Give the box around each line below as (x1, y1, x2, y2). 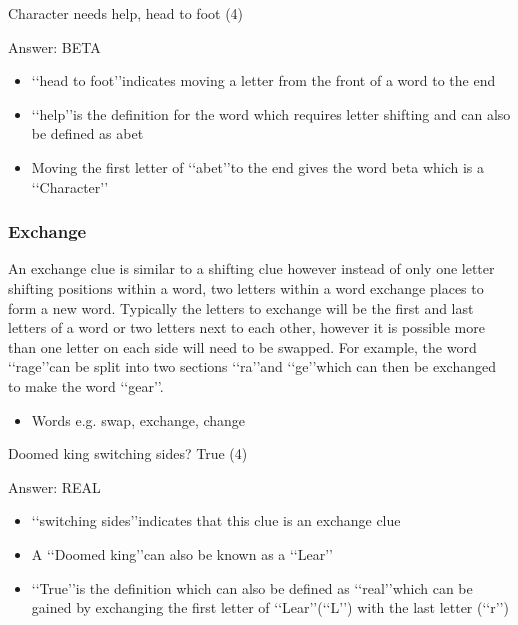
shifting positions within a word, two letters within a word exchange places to (8, 277, 484, 298)
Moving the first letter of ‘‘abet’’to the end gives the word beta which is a (31, 156, 485, 177)
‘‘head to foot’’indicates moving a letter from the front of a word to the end (31, 70, 496, 91)
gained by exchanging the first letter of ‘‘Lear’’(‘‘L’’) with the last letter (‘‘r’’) (31, 597, 509, 618)
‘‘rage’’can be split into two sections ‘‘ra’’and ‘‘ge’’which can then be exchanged (8, 356, 496, 377)
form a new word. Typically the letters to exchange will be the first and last (8, 297, 474, 318)
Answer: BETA (8, 36, 101, 57)
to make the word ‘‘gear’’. (8, 375, 164, 396)
